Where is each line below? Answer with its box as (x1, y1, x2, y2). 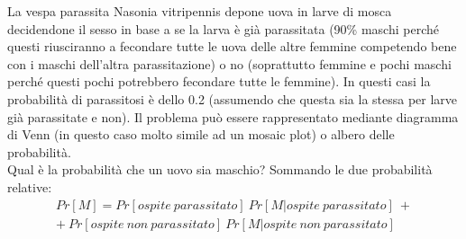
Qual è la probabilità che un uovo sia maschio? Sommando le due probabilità (7, 160, 433, 179)
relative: (7, 177, 52, 196)
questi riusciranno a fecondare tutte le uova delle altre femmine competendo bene (7, 37, 457, 56)
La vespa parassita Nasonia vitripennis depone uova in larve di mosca (7, 2, 392, 20)
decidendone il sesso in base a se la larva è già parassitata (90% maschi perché (7, 19, 439, 38)
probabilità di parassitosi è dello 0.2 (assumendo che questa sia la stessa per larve (7, 89, 458, 108)
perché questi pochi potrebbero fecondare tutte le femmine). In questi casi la (7, 72, 431, 91)
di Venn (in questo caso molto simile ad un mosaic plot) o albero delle (7, 125, 395, 144)
